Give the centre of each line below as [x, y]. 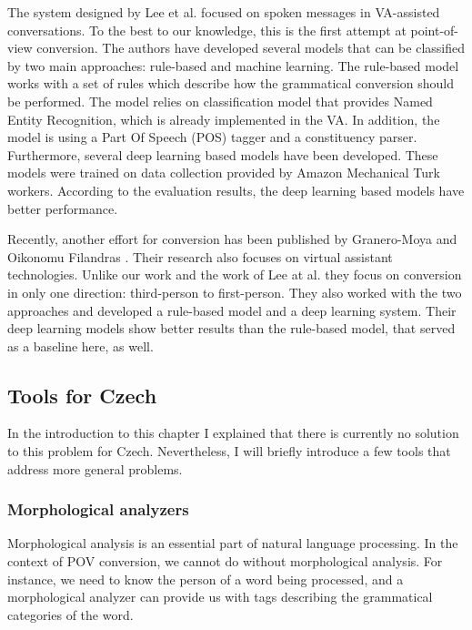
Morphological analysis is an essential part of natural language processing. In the [233, 543]
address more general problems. [95, 468]
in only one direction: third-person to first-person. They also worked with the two [235, 292]
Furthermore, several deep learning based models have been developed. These [223, 154]
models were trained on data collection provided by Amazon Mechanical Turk [224, 173]
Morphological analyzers [98, 509]
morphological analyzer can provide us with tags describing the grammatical [220, 597]
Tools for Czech [82, 395]
